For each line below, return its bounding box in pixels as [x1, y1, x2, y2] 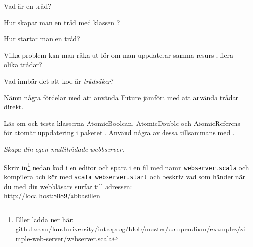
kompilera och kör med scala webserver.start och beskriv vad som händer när [4, 171, 246, 181]
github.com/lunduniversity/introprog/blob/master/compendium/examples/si [15, 224, 245, 234]
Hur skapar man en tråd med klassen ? [4, 17, 120, 27]
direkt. [4, 102, 24, 112]
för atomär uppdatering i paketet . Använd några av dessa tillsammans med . [4, 127, 235, 138]
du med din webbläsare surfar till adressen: [4, 181, 132, 191]
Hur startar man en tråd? [4, 34, 80, 44]
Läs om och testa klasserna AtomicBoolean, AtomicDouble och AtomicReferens [4, 118, 241, 128]
